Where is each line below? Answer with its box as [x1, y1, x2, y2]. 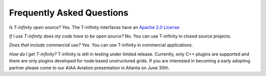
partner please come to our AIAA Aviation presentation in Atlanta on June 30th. [9, 65, 170, 71]
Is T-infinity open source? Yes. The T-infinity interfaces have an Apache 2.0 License [9, 24, 180, 30]
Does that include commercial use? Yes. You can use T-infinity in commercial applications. [9, 42, 193, 48]
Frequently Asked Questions [9, 7, 129, 18]
